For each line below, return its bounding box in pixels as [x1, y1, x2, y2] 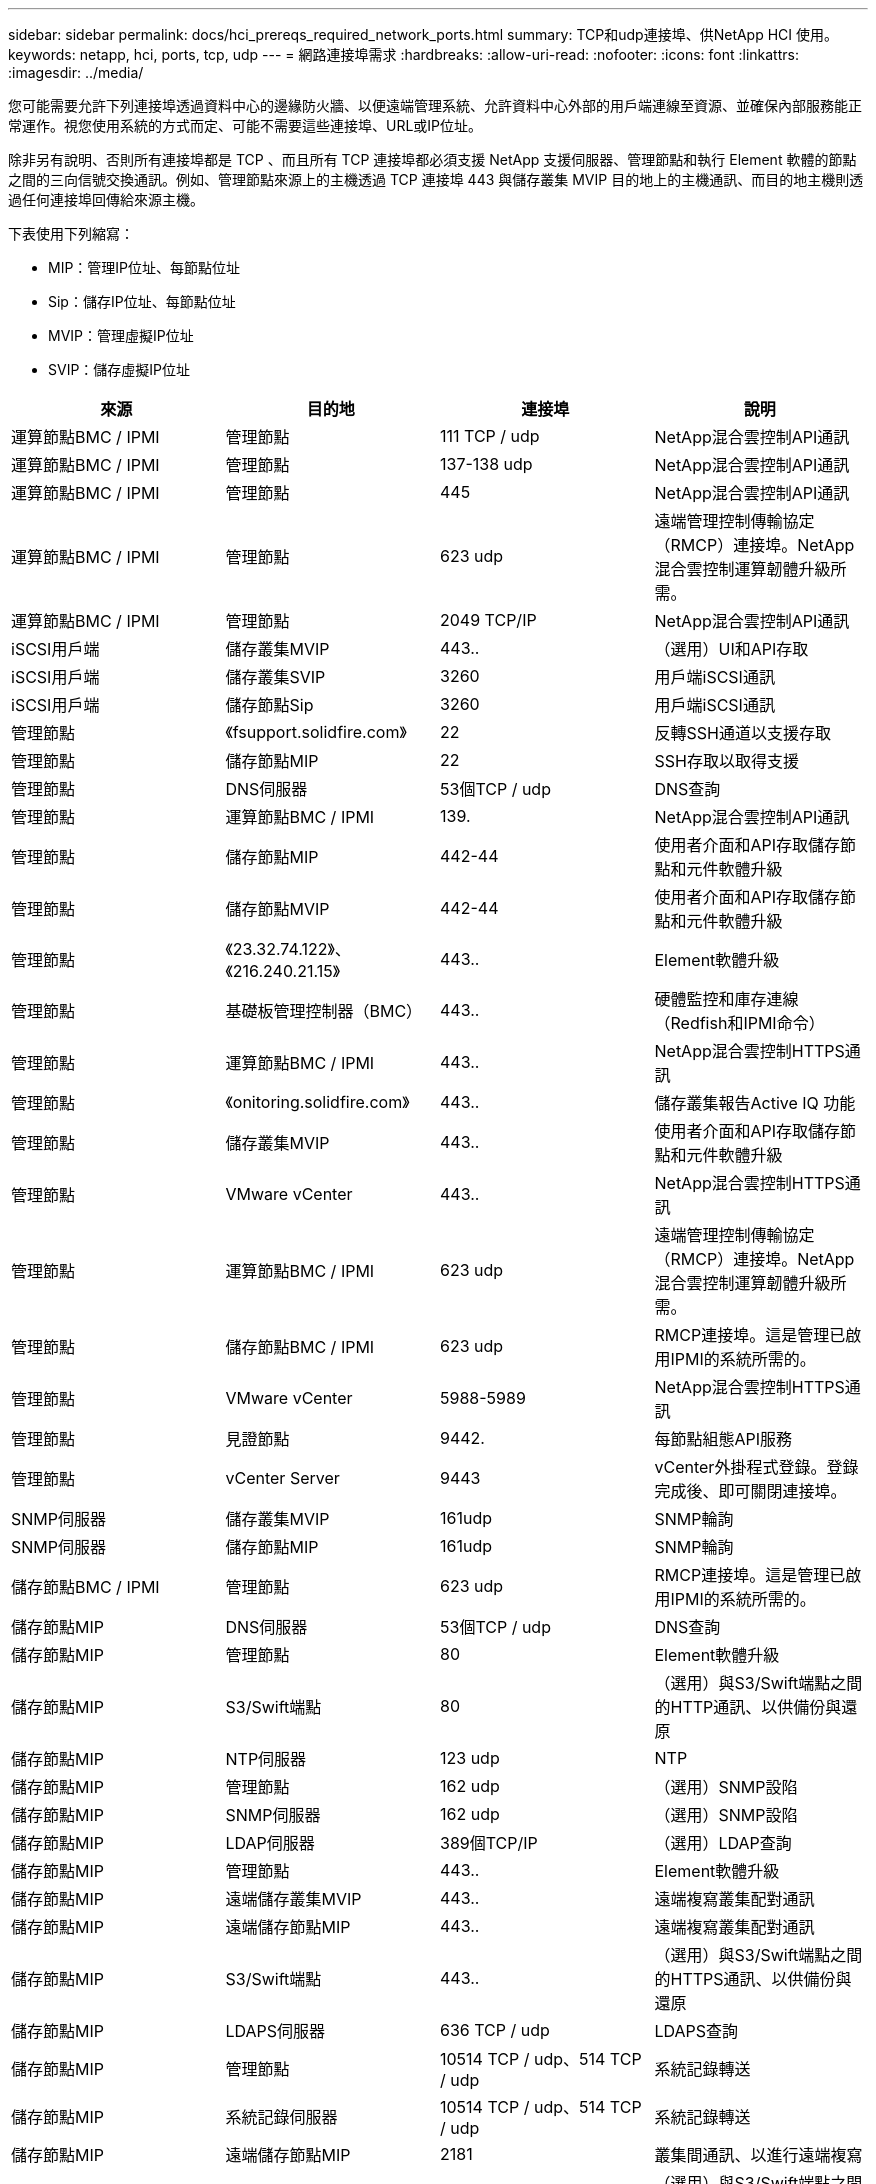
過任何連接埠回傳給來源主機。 [8, 191, 204, 208]
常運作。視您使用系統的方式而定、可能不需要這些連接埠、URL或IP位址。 [8, 117, 483, 134]
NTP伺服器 [225, 1749, 307, 1769]
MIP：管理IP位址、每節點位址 [48, 259, 241, 276]
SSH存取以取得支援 [654, 751, 799, 771]
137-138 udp [440, 454, 533, 474]
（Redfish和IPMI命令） [654, 1013, 825, 1033]
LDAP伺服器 [225, 1833, 315, 1853]
